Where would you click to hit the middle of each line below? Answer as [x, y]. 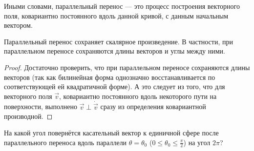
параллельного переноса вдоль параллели [65, 142]
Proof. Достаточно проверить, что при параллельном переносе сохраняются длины [127, 67]
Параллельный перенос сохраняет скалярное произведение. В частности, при [118, 41]
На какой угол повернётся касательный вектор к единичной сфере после [111, 132]
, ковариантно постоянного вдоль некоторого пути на [138, 96]
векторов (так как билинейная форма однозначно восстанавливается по [110, 77]
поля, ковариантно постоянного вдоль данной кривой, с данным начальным [116, 15]
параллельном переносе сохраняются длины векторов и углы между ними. [115, 51]
